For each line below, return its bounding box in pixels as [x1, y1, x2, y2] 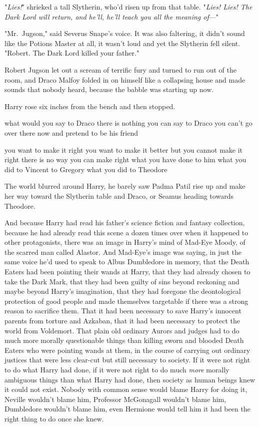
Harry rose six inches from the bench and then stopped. [4, 101, 175, 111]
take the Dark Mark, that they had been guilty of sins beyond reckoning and [4, 276, 239, 286]
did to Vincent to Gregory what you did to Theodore [4, 164, 167, 174]
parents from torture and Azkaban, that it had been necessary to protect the [4, 315, 240, 326]
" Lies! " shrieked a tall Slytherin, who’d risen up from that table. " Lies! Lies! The [4, 2, 252, 12]
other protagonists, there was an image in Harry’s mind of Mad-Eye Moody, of [4, 237, 245, 247]
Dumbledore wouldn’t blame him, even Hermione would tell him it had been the [4, 403, 250, 414]
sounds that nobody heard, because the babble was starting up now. [4, 84, 214, 95]
